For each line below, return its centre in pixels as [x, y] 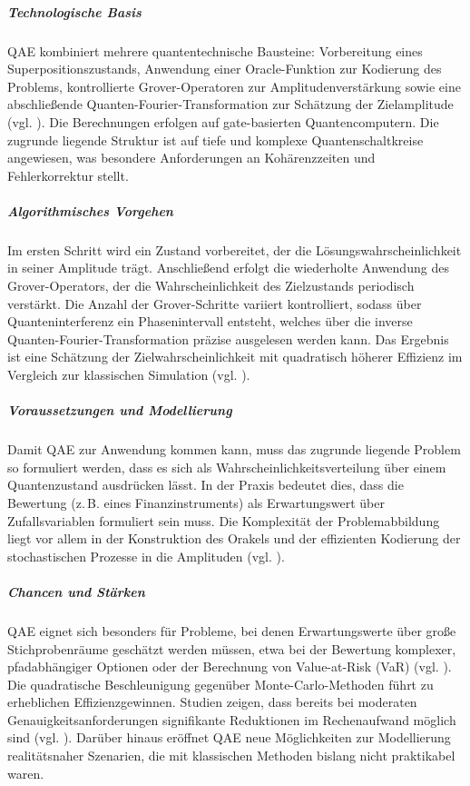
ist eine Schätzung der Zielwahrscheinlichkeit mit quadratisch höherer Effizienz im [235, 357]
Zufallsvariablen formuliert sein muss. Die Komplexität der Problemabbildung [224, 520]
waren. [26, 773]
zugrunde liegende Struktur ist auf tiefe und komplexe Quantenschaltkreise [215, 139]
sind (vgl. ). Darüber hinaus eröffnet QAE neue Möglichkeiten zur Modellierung [229, 737]
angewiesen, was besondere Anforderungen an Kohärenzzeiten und [191, 158]
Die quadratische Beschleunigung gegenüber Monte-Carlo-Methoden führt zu [220, 684]
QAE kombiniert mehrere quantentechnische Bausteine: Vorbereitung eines [215, 50]
